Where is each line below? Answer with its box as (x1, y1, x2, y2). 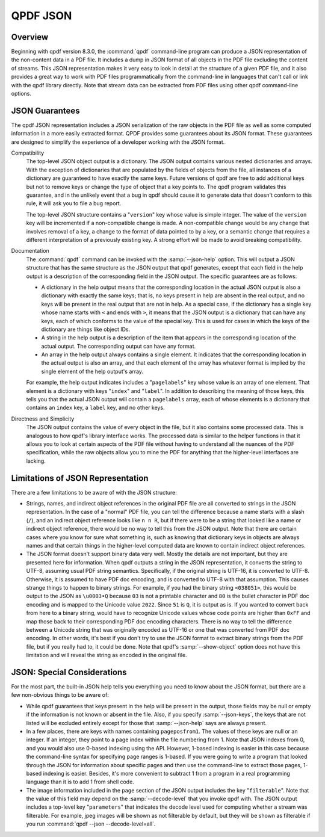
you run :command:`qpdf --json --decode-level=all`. (26, 820, 156, 827)
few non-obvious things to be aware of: (11, 691, 110, 699)
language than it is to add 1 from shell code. (26, 778, 135, 785)
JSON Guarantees (11, 105, 81, 116)
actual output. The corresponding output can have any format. (41, 342, 196, 350)
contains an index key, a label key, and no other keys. (26, 404, 165, 412)
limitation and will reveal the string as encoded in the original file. (26, 652, 187, 659)
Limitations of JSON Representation (11, 473, 149, 483)
